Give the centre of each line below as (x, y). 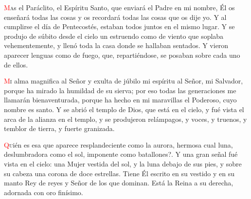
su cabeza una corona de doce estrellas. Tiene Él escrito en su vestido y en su (119, 173)
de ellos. (16, 64)
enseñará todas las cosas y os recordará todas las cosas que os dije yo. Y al (115, 17)
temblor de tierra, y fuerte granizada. (59, 128)
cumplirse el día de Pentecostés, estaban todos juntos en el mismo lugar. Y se (119, 26)
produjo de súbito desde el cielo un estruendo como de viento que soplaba (114, 36)
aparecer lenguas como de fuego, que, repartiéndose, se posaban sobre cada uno (122, 55)
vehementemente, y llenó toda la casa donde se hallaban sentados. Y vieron (116, 45)
